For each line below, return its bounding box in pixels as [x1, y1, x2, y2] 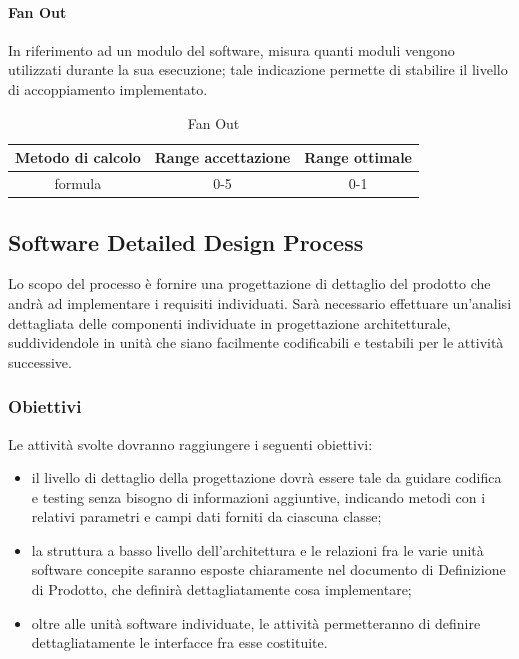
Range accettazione [154, 147, 291, 168]
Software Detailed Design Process [8, 226, 364, 257]
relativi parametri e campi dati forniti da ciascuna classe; [31, 506, 382, 527]
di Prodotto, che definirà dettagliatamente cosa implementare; [31, 579, 412, 600]
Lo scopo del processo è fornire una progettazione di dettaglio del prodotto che [8, 273, 491, 294]
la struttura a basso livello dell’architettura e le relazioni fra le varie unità [31, 539, 484, 560]
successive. [8, 351, 72, 372]
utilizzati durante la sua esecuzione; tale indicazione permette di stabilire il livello [8, 59, 508, 80]
